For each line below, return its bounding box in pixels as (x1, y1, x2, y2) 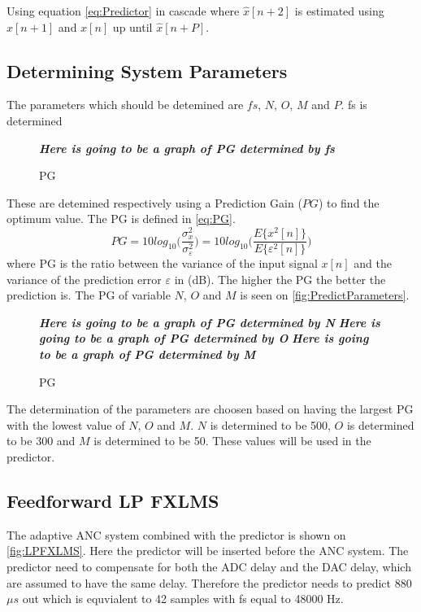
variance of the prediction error (7, 270, 162, 287)
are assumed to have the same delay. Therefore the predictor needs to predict (7, 574, 391, 591)
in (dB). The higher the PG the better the (174, 270, 386, 287)
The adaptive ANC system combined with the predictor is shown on (7, 526, 346, 543)
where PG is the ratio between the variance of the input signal (7, 255, 318, 272)
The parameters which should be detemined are (7, 96, 244, 113)
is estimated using (294, 2, 384, 19)
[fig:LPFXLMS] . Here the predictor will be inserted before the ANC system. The (7, 542, 409, 559)
